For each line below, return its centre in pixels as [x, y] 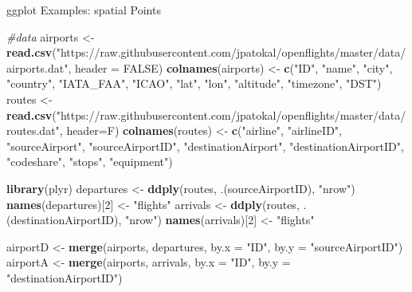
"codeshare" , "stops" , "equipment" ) [90, 162]
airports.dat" [37, 67]
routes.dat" [33, 130]
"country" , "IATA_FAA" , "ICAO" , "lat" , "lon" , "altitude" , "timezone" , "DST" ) [194, 83]
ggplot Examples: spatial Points [84, 10]
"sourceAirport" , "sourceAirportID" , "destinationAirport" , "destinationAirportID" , [205, 146]
